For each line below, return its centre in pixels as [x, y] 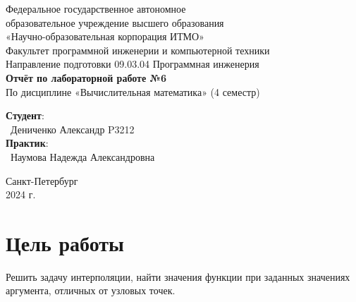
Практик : [27, 143]
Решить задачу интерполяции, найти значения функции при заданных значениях [178, 276]
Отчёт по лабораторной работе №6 [86, 77]
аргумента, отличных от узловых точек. [91, 290]
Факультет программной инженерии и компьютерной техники [138, 50]
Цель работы [65, 242]
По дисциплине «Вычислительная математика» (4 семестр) [133, 91]
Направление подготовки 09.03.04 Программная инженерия [133, 64]
